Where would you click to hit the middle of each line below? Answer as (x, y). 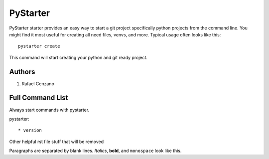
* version (30, 130)
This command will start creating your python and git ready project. (78, 57)
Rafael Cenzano (38, 83)
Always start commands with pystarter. (49, 110)
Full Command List (39, 98)
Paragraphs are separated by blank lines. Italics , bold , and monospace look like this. (95, 151)
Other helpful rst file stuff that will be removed (57, 142)
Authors (22, 72)
